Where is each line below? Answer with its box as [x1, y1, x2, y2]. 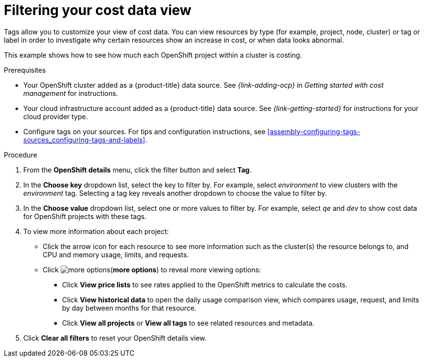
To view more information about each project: [23, 227, 169, 235]
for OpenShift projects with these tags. [23, 212, 147, 220]
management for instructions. [23, 89, 118, 97]
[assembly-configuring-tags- [267, 127, 360, 136]
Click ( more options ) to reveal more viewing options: [43, 265, 261, 274]
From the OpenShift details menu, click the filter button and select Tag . [23, 165, 252, 174]
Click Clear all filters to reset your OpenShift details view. [23, 333, 207, 342]
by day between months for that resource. [62, 303, 196, 312]
